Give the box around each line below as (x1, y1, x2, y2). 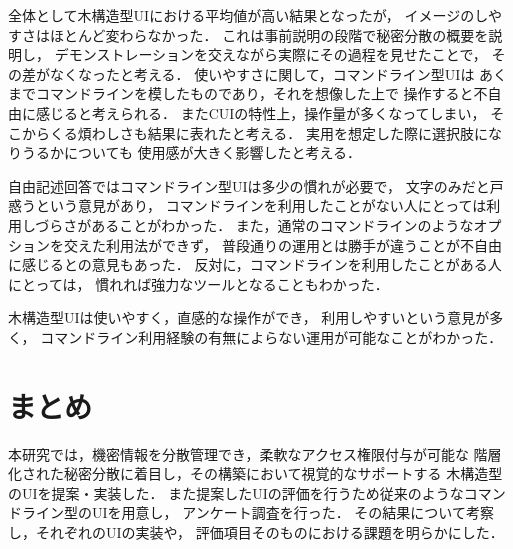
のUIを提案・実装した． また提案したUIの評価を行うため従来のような (8, 482, 464, 503)
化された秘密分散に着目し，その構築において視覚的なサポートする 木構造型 (8, 463, 503, 484)
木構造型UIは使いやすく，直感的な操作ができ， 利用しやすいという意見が (8, 307, 490, 328)
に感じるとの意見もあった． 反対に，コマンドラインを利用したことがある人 (8, 254, 502, 275)
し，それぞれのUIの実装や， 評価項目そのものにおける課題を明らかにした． (8, 522, 504, 542)
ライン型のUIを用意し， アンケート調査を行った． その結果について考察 (21, 502, 494, 523)
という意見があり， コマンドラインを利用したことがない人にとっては (35, 195, 487, 216)
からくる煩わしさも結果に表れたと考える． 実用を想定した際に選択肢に (21, 122, 488, 143)
